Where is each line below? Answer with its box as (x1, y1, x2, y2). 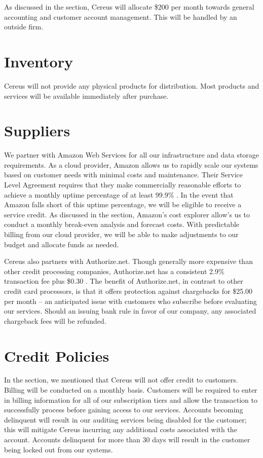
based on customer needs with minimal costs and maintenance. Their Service (4, 169, 243, 180)
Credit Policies (4, 345, 109, 366)
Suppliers (4, 120, 70, 141)
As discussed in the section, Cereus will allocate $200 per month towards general (4, 2, 254, 12)
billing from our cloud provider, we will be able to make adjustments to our (4, 228, 239, 239)
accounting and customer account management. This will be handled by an (4, 11, 237, 22)
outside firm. (4, 21, 44, 32)
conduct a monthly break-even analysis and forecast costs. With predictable (4, 219, 240, 230)
